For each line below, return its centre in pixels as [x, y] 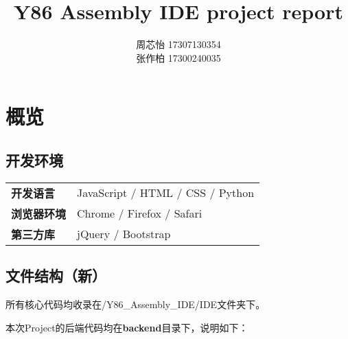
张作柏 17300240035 [178, 57]
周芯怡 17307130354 [178, 44]
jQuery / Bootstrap [124, 234]
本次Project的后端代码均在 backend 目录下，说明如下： [127, 327]
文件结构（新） [56, 276]
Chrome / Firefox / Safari [140, 213]
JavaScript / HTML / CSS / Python [166, 193]
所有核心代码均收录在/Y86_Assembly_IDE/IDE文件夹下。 [136, 304]
